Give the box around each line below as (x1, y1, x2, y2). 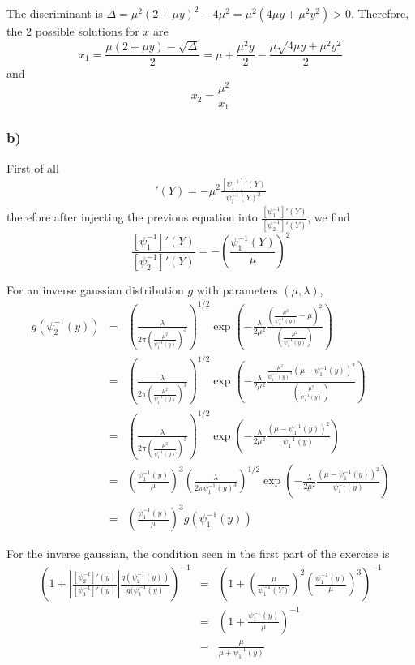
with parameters (196, 281, 278, 298)
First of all (6, 159, 59, 176)
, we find (307, 208, 350, 225)
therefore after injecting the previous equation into (6, 208, 258, 225)
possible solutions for (35, 23, 139, 39)
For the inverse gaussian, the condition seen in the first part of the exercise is (6, 545, 390, 562)
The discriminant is (6, 5, 103, 21)
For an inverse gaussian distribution (6, 281, 184, 298)
